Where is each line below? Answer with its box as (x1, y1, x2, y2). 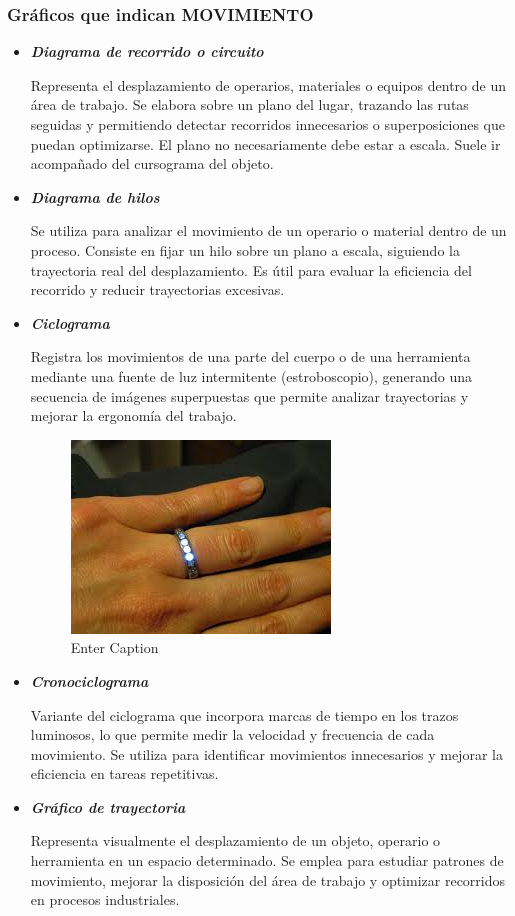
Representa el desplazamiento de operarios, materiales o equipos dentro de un (30, 74, 506, 95)
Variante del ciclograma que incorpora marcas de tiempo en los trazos (30, 704, 459, 725)
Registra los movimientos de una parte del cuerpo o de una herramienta (30, 346, 471, 367)
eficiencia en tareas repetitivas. (30, 763, 219, 784)
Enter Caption (70, 637, 159, 658)
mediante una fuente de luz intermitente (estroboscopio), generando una (30, 365, 473, 386)
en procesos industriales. (30, 889, 180, 910)
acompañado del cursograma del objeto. (30, 153, 274, 174)
